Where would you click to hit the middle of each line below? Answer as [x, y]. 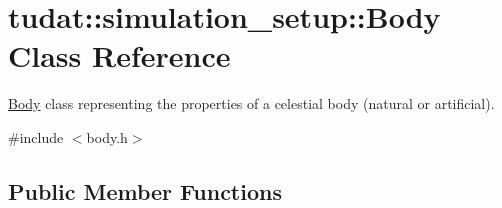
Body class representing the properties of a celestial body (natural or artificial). [251, 103]
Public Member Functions [145, 190]
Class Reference [119, 55]
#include [36, 136]
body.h [107, 136]
